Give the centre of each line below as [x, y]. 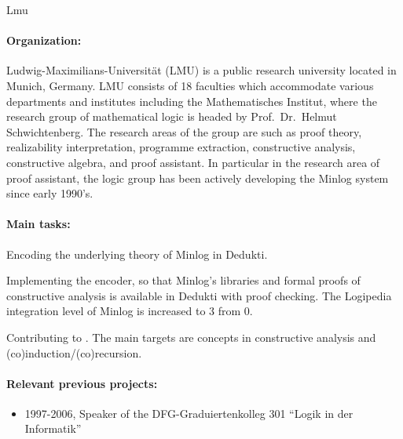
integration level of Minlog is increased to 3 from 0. [130, 311]
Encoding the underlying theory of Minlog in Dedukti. [137, 254]
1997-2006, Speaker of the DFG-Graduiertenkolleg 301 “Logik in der [189, 413]
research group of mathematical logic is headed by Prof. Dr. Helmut [172, 116]
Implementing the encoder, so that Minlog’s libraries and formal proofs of [183, 280]
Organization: [44, 40]
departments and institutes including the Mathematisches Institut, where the [192, 101]
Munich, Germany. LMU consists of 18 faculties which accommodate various [190, 85]
